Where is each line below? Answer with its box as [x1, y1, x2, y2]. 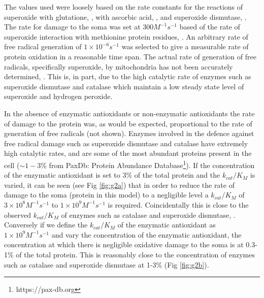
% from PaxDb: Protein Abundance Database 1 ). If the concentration [41, 158, 255, 170]
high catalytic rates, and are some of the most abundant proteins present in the [4, 148, 252, 158]
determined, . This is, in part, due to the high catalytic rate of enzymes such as [4, 71, 251, 82]
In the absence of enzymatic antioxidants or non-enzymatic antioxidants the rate [4, 108, 255, 118]
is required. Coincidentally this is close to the [108, 199, 249, 210]
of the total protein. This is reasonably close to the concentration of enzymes [16, 249, 255, 259]
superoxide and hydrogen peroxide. [4, 91, 113, 102]
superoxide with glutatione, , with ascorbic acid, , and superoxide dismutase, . [4, 11, 247, 22]
